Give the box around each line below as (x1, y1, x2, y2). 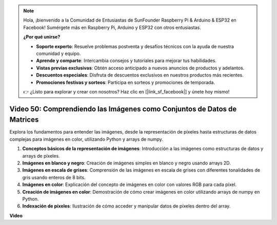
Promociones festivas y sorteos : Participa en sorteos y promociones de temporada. (36, 79, 215, 85)
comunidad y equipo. (36, 50, 81, 57)
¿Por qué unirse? (23, 34, 61, 40)
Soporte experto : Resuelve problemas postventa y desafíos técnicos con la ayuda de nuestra (36, 43, 234, 49)
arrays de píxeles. (22, 153, 60, 159)
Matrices (9, 116, 39, 124)
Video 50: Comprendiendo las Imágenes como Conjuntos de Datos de (9, 104, 237, 113)
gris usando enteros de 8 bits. (22, 174, 86, 180)
